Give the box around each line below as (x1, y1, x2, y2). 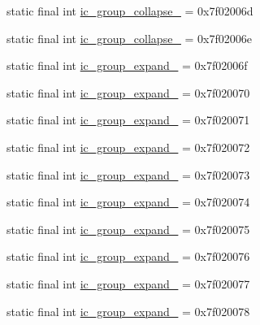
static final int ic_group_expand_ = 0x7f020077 (6, 275, 250, 292)
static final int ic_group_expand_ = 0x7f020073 (6, 166, 250, 183)
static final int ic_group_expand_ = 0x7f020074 (6, 193, 250, 210)
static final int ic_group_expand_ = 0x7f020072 (6, 138, 250, 155)
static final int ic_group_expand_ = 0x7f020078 (6, 302, 250, 319)
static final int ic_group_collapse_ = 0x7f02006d (6, 2, 253, 19)
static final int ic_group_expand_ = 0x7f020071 (6, 111, 250, 128)
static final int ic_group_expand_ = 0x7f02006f (6, 57, 248, 74)
